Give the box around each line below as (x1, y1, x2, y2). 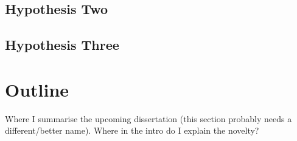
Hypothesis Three (5, 35, 119, 54)
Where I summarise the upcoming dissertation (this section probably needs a (5, 112, 292, 125)
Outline (5, 77, 69, 101)
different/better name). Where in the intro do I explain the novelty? (5, 124, 259, 137)
